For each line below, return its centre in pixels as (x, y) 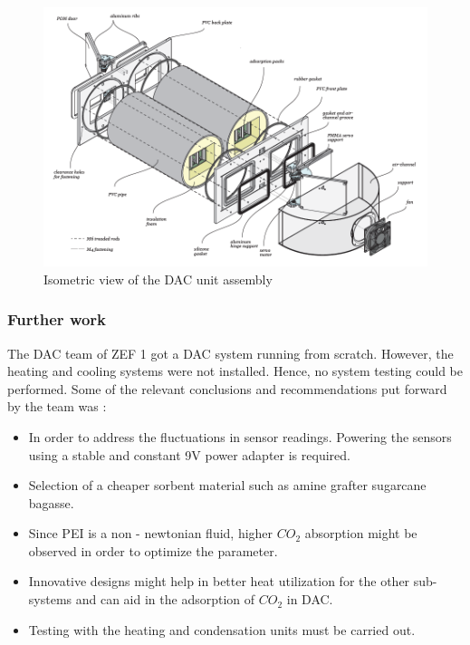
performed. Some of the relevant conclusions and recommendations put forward (227, 388)
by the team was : (57, 406)
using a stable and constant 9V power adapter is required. (189, 454)
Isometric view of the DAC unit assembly (158, 279)
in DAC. (310, 599)
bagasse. (51, 502)
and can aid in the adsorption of (165, 599)
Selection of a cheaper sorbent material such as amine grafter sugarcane (227, 485)
